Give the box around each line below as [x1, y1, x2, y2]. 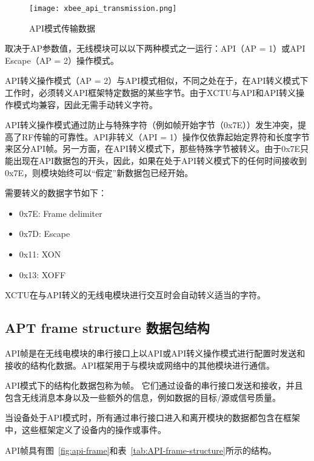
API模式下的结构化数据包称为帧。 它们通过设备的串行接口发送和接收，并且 [5, 379, 303, 392]
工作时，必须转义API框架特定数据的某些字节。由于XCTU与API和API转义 [5, 86, 296, 99]
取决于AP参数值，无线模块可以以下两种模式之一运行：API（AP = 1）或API [5, 42, 306, 55]
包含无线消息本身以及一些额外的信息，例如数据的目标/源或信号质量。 [5, 391, 281, 403]
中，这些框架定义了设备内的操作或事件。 [5, 423, 166, 435]
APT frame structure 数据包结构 [5, 318, 210, 337]
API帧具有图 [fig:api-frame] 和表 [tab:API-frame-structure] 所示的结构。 [5, 443, 276, 456]
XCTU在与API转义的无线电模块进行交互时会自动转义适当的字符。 [5, 289, 266, 301]
